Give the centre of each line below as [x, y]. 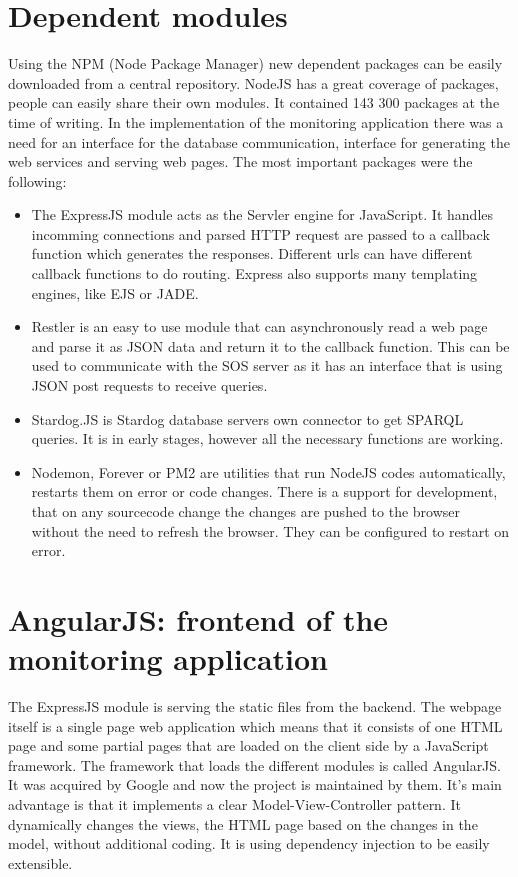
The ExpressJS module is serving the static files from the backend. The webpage [255, 706]
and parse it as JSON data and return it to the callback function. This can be [270, 345]
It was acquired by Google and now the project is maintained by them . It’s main [255, 784]
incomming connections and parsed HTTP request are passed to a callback [260, 233]
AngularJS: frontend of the [198, 618]
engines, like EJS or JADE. [115, 292]
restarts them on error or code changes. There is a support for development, [264, 491]
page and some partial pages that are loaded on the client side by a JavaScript [248, 745]
